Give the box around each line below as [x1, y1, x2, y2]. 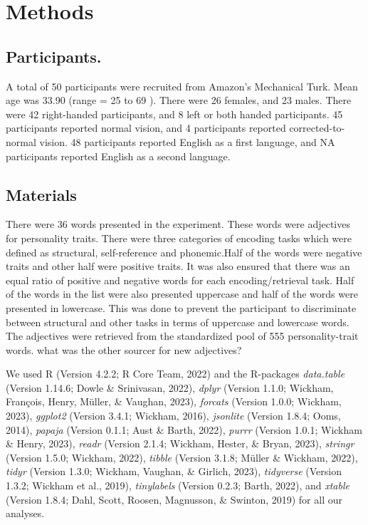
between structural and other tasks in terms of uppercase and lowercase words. [6, 314, 349, 329]
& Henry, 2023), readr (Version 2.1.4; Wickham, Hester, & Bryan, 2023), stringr [6, 436, 354, 451]
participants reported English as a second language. [6, 148, 231, 163]
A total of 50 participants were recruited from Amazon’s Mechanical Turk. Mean [6, 78, 358, 93]
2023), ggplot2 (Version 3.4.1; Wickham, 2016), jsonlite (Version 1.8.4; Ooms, [6, 408, 341, 423]
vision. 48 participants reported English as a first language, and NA [39, 134, 335, 149]
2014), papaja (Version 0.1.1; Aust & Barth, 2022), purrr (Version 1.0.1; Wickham [6, 422, 362, 437]
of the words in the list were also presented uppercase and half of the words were [6, 286, 358, 301]
